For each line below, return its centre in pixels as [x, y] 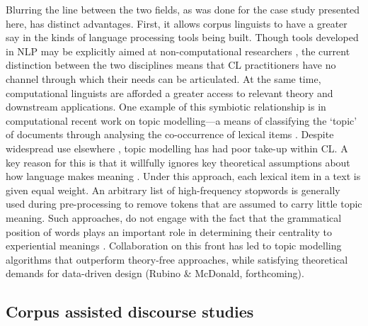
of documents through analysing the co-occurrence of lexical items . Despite [170, 134]
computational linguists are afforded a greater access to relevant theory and [169, 92]
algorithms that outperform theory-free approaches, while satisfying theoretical [177, 259]
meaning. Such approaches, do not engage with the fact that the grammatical [174, 217]
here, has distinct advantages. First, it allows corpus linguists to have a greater [177, 23]
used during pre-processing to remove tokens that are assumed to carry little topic [184, 204]
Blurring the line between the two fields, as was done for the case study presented [183, 9]
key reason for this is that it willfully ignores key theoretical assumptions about [178, 162]
